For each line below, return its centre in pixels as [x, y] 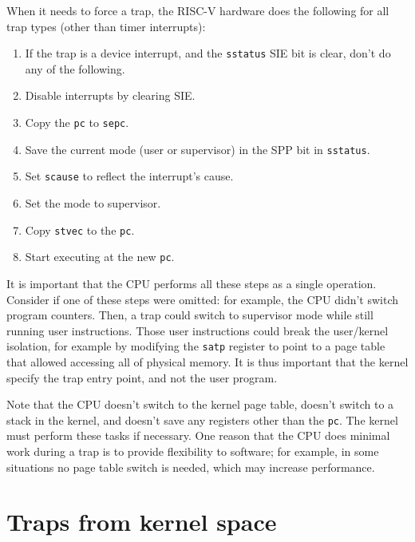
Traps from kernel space [142, 522]
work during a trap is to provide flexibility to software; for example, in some [193, 451]
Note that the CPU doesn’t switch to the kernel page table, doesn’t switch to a [200, 404]
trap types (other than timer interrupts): [106, 26]
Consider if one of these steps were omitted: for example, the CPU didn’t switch [203, 299]
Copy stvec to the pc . [80, 229]
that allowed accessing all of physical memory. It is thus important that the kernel [207, 361]
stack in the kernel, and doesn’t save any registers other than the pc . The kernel [202, 419]
